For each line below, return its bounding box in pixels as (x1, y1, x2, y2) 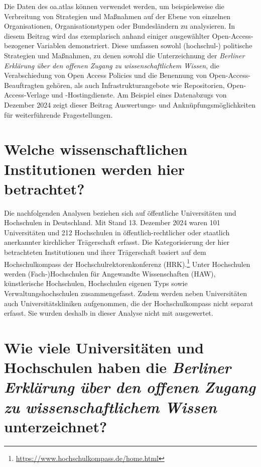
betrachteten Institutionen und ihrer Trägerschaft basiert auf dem (4, 247, 206, 257)
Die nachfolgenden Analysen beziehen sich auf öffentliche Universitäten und (4, 207, 236, 218)
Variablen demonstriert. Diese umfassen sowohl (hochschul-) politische (36, 40, 252, 51)
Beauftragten (4, 79, 44, 90)
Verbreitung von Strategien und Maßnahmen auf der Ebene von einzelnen (4, 11, 231, 21)
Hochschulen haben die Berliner (4, 357, 231, 378)
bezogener (4, 40, 35, 51)
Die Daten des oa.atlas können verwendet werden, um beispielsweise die (4, 1, 224, 11)
